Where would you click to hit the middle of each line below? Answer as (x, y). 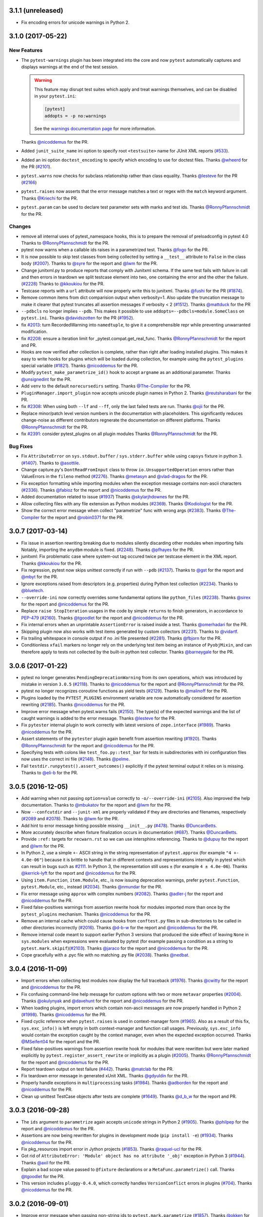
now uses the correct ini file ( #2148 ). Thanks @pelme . (75, 759)
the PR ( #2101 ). (36, 167)
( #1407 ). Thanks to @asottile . (51, 463)
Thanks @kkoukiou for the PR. (52, 563)
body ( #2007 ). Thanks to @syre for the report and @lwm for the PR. (89, 263)
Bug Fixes (21, 446)
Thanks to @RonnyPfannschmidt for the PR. (65, 243)
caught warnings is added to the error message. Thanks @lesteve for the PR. (98, 719)
